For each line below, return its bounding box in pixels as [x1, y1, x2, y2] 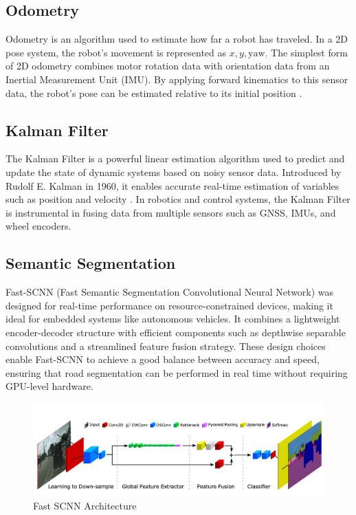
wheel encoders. [5, 219, 71, 233]
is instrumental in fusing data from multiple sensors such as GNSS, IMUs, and [5, 205, 336, 219]
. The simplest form [265, 45, 348, 59]
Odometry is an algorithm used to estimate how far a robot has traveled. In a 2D [5, 32, 348, 46]
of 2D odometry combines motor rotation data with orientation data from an [5, 58, 330, 73]
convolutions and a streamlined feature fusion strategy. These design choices [5, 338, 326, 353]
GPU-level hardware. [5, 379, 93, 393]
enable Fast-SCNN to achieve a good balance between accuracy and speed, [5, 352, 320, 366]
